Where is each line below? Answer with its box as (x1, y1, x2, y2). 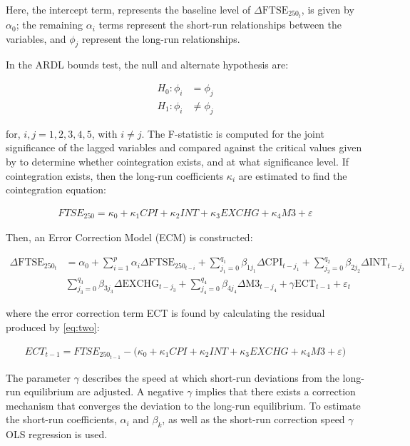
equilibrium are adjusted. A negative (24, 384, 184, 399)
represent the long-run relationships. (82, 31, 240, 46)
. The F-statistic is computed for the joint (141, 126, 324, 141)
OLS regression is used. (6, 427, 108, 442)
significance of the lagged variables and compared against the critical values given (6, 140, 362, 155)
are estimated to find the (238, 168, 347, 183)
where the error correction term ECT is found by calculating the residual (6, 305, 325, 320)
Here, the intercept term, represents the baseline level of (6, 2, 251, 16)
